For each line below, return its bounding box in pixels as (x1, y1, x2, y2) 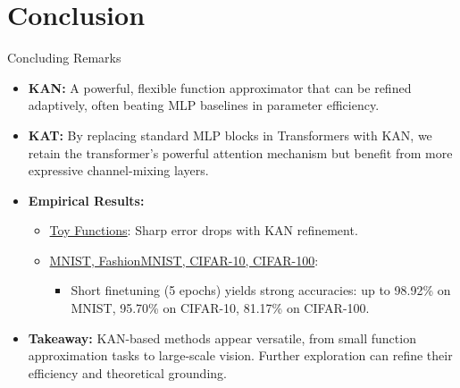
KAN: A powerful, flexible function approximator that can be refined (28, 78, 412, 97)
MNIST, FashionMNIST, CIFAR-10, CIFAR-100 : (49, 250, 319, 269)
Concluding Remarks (7, 48, 121, 67)
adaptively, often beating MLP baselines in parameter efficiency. (28, 96, 380, 114)
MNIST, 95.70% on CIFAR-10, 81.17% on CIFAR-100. (71, 299, 370, 317)
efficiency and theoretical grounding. (28, 363, 227, 382)
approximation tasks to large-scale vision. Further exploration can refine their (28, 346, 453, 365)
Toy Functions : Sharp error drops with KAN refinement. (49, 221, 358, 240)
